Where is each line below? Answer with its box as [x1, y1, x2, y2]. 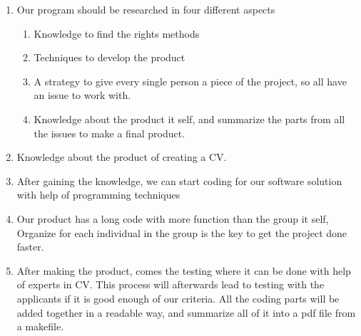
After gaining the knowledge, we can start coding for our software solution [16, 173, 342, 188]
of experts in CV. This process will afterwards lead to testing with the [16, 277, 325, 292]
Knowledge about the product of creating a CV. [16, 149, 227, 164]
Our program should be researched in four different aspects [16, 2, 275, 16]
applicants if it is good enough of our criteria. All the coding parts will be [16, 290, 340, 305]
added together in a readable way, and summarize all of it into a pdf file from [16, 305, 356, 320]
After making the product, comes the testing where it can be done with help [16, 263, 351, 278]
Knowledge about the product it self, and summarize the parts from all [34, 111, 345, 126]
